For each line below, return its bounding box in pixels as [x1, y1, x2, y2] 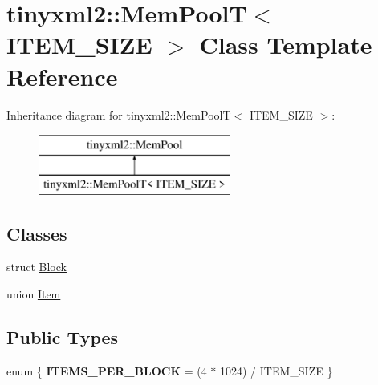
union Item [6, 286, 61, 302]
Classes [6, 221, 67, 245]
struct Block [6, 258, 67, 275]
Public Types [6, 325, 119, 350]
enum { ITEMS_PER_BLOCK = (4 [6, 362, 207, 379]
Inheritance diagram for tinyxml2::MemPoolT [6, 106, 231, 123]
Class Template [199, 28, 372, 61]
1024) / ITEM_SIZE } [219, 362, 333, 379]
